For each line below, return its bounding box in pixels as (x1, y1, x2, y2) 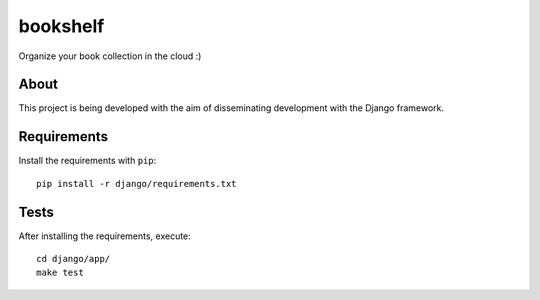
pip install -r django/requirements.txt (36, 178, 237, 189)
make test (36, 267, 84, 279)
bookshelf (18, 15, 105, 37)
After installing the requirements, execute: (18, 230, 192, 242)
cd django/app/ (36, 253, 111, 265)
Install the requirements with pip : (18, 155, 157, 167)
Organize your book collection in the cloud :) (18, 50, 202, 62)
